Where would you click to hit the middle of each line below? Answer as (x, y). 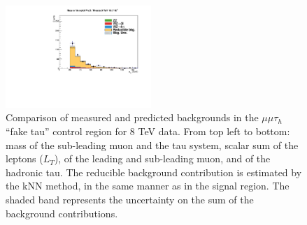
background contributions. (62, 213)
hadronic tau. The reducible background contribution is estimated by (154, 172)
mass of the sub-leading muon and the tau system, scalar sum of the (152, 145)
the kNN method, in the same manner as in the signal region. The (148, 186)
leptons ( (24, 158)
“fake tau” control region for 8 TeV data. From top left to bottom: (148, 131)
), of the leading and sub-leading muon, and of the (162, 158)
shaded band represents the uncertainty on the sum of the (130, 199)
